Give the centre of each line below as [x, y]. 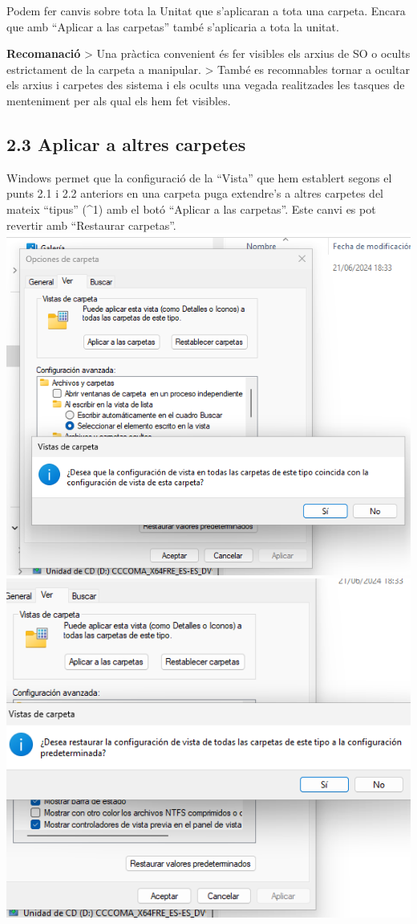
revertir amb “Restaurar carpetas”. [91, 225]
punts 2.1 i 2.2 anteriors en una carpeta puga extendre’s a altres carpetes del [195, 193]
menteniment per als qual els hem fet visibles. [119, 100]
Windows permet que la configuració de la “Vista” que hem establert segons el [199, 177]
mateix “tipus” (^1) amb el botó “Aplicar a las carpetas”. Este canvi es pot [191, 209]
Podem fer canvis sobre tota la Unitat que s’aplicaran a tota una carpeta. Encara [206, 10]
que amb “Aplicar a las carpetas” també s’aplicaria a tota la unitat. [173, 26]
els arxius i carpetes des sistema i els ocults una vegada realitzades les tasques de [206, 85]
